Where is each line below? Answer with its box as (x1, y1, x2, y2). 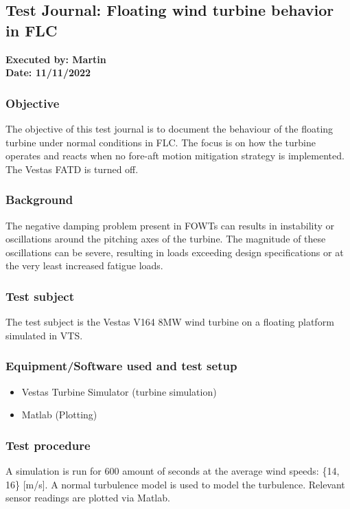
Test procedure (5, 436, 91, 453)
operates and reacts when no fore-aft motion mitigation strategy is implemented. (5, 148, 345, 163)
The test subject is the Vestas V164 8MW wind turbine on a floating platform (5, 315, 334, 329)
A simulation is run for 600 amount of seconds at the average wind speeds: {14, (5, 464, 340, 477)
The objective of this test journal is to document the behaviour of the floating (5, 122, 334, 135)
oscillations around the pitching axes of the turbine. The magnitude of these (5, 231, 326, 246)
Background (5, 191, 73, 208)
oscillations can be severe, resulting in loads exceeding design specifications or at (5, 245, 344, 259)
